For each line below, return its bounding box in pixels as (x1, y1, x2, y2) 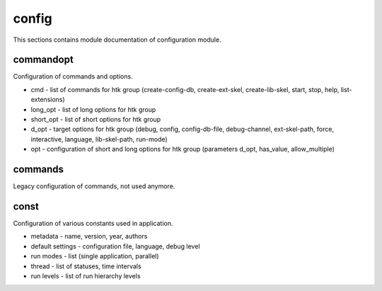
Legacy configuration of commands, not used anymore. (13, 182, 175, 190)
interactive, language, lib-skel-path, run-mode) (30, 135, 168, 143)
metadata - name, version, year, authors (30, 232, 148, 241)
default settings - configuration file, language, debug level (30, 241, 201, 251)
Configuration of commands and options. (13, 72, 134, 81)
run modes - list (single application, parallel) (30, 252, 159, 261)
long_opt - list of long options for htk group (30, 105, 156, 113)
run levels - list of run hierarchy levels (30, 271, 141, 280)
